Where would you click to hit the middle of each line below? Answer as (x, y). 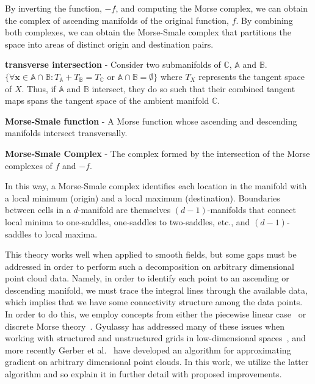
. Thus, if (39, 88)
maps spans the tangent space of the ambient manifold (107, 100)
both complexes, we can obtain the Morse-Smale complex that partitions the (148, 32)
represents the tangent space (252, 76)
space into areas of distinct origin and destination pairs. (109, 44)
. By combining (264, 20)
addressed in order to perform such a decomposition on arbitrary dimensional (150, 266)
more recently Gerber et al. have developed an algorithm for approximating (148, 350)
